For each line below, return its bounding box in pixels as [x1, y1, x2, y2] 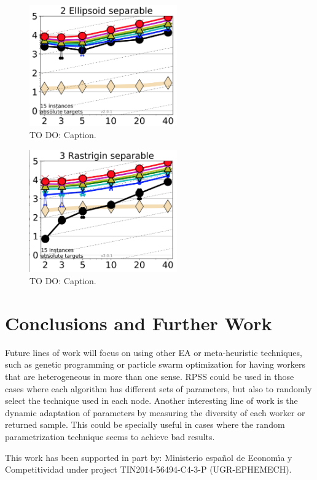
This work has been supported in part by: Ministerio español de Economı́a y [5, 451, 292, 463]
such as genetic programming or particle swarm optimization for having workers [5, 358, 306, 371]
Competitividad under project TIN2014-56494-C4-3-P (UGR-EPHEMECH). [5, 463, 292, 476]
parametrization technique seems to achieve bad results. [5, 430, 215, 443]
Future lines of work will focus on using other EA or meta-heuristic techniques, [5, 346, 302, 358]
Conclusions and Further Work [5, 310, 272, 335]
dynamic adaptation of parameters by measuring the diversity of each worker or [5, 406, 305, 419]
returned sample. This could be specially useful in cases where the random [5, 418, 285, 431]
